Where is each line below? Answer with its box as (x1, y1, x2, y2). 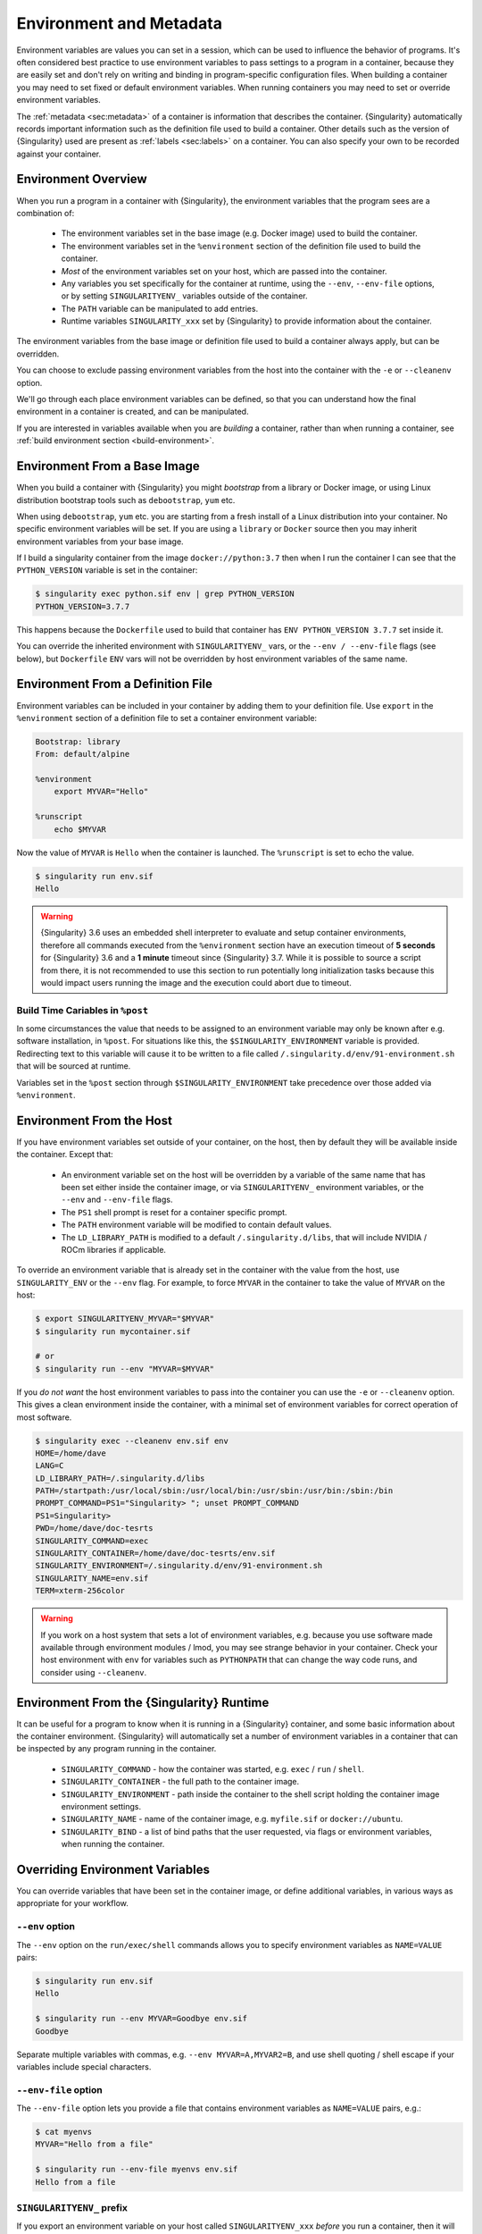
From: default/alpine (35, 749, 130, 760)
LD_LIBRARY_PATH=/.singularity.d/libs (35, 1473, 205, 1483)
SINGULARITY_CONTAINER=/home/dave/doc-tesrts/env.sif (35, 1549, 276, 1558)
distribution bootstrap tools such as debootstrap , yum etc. (16, 494, 236, 505)
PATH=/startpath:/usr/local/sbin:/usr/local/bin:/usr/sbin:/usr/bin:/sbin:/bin (35, 1486, 394, 1496)
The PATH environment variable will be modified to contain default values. (61, 1220, 332, 1230)
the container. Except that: (16, 1149, 113, 1160)
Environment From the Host (16, 1113, 173, 1128)
